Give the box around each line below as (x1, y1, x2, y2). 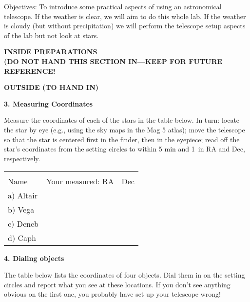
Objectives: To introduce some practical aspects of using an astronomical (4, 1, 222, 11)
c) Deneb (8, 218, 38, 230)
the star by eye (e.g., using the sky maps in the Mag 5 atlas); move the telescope (4, 124, 245, 134)
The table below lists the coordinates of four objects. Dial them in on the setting (4, 269, 245, 280)
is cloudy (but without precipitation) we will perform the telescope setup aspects (4, 21, 246, 31)
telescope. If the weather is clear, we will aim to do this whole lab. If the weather (4, 11, 246, 21)
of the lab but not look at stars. (4, 30, 99, 40)
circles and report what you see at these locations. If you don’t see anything (4, 279, 231, 289)
